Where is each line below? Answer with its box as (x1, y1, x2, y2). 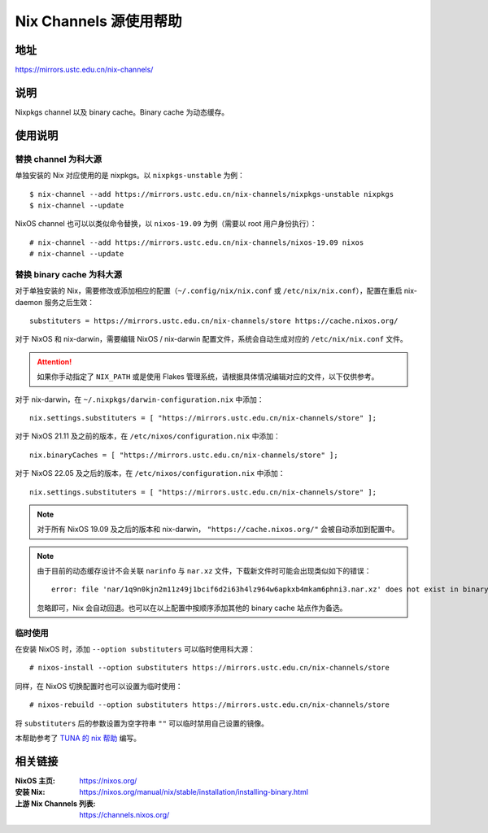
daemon (15, 297, 43, 307)
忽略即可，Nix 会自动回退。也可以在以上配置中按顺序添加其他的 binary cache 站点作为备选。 (37, 603, 347, 613)
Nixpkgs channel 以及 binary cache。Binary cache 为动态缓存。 (15, 107, 229, 117)
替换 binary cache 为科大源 (15, 268, 122, 280)
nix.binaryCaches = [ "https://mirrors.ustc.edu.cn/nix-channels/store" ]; (29, 450, 338, 460)
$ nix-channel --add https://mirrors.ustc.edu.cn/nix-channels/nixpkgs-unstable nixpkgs (29, 190, 394, 198)
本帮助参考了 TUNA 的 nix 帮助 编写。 (15, 733, 142, 743)
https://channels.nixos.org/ (79, 810, 170, 820)
